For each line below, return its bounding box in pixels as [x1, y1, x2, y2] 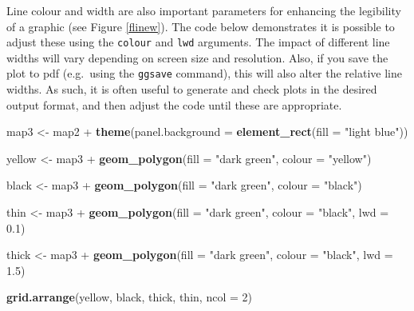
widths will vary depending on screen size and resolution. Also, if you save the [6, 49, 388, 66]
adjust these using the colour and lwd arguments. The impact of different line [6, 34, 390, 50]
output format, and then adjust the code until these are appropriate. [6, 96, 342, 113]
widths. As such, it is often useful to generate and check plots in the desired [6, 81, 377, 98]
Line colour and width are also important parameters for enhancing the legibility [6, 2, 401, 18]
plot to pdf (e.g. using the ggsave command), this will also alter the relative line [6, 65, 402, 82]
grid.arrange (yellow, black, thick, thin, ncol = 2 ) [6, 289, 252, 305]
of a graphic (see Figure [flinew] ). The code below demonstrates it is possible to [6, 18, 395, 34]
